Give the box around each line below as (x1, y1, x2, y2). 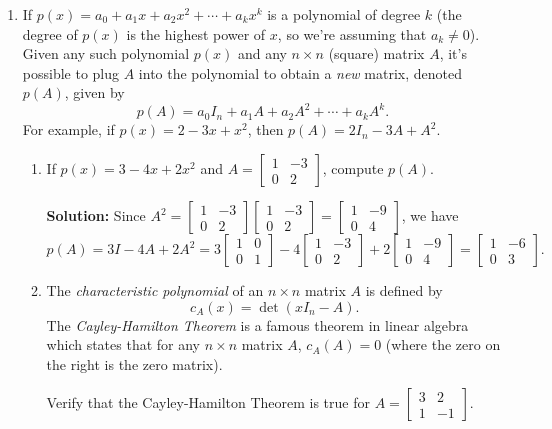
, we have (401, 205, 459, 226)
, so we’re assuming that (277, 23, 427, 44)
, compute (322, 158, 384, 179)
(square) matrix (328, 43, 425, 64)
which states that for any (46, 334, 201, 355)
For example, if (22, 119, 115, 140)
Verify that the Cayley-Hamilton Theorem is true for (46, 392, 370, 413)
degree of (22, 23, 78, 44)
